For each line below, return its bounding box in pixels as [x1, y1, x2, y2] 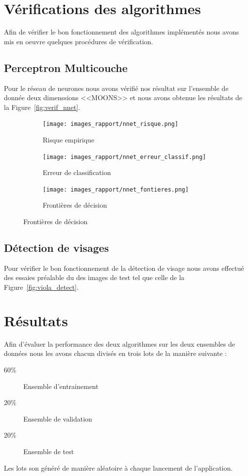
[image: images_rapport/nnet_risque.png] [43, 121, 179, 128]
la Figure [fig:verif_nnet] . [4, 102, 81, 112]
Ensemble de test [23, 446, 74, 456]
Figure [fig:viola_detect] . [4, 282, 79, 292]
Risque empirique [43, 134, 95, 144]
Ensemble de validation [23, 413, 92, 423]
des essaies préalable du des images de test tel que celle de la [4, 272, 184, 282]
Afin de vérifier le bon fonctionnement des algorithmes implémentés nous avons [4, 27, 239, 37]
